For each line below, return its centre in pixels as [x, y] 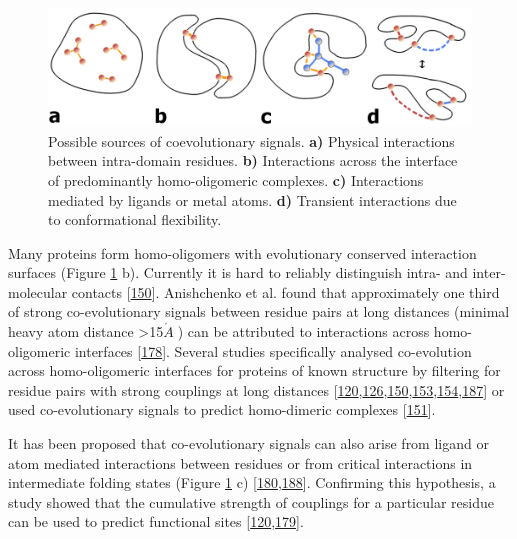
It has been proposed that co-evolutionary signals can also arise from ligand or [248, 443]
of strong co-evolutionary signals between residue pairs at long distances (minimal [259, 311]
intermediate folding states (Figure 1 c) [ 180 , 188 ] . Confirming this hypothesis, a [252, 482]
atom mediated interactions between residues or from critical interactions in [240, 462]
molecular [38, 291]
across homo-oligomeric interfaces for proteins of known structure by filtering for [254, 370]
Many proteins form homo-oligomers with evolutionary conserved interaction [242, 252]
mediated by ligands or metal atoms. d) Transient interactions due [252, 199]
